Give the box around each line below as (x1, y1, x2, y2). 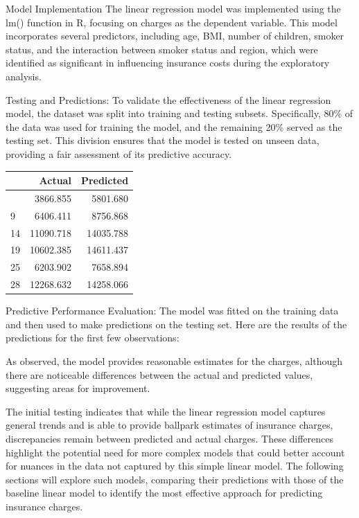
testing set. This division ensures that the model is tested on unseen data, (6, 133, 319, 148)
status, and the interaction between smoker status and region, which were (6, 42, 318, 56)
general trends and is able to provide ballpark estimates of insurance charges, (6, 418, 333, 432)
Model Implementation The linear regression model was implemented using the (6, 1, 341, 15)
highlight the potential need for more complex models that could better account (6, 445, 345, 459)
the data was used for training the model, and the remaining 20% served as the (6, 119, 342, 134)
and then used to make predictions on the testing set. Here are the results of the (6, 316, 347, 331)
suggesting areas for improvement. (6, 381, 150, 395)
